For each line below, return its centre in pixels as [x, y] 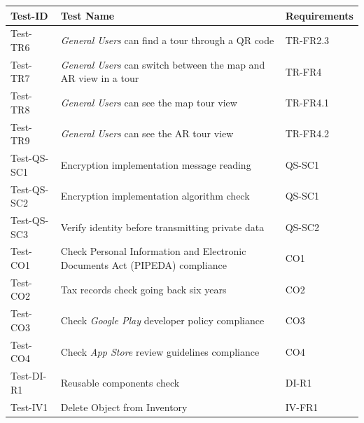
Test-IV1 [29, 407]
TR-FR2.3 [307, 40]
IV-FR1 [302, 407]
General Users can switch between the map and [163, 64]
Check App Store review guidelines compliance [160, 351]
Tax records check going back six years [143, 289]
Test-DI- [29, 376]
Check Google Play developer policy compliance [162, 320]
